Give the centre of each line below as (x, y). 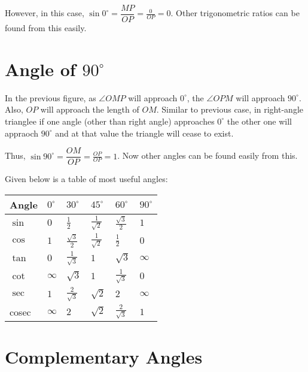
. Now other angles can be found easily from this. (208, 155)
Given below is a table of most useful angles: (86, 179)
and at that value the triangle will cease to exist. (144, 133)
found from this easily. (46, 28)
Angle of (40, 69)
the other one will (259, 121)
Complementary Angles (104, 357)
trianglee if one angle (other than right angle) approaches (110, 121)
